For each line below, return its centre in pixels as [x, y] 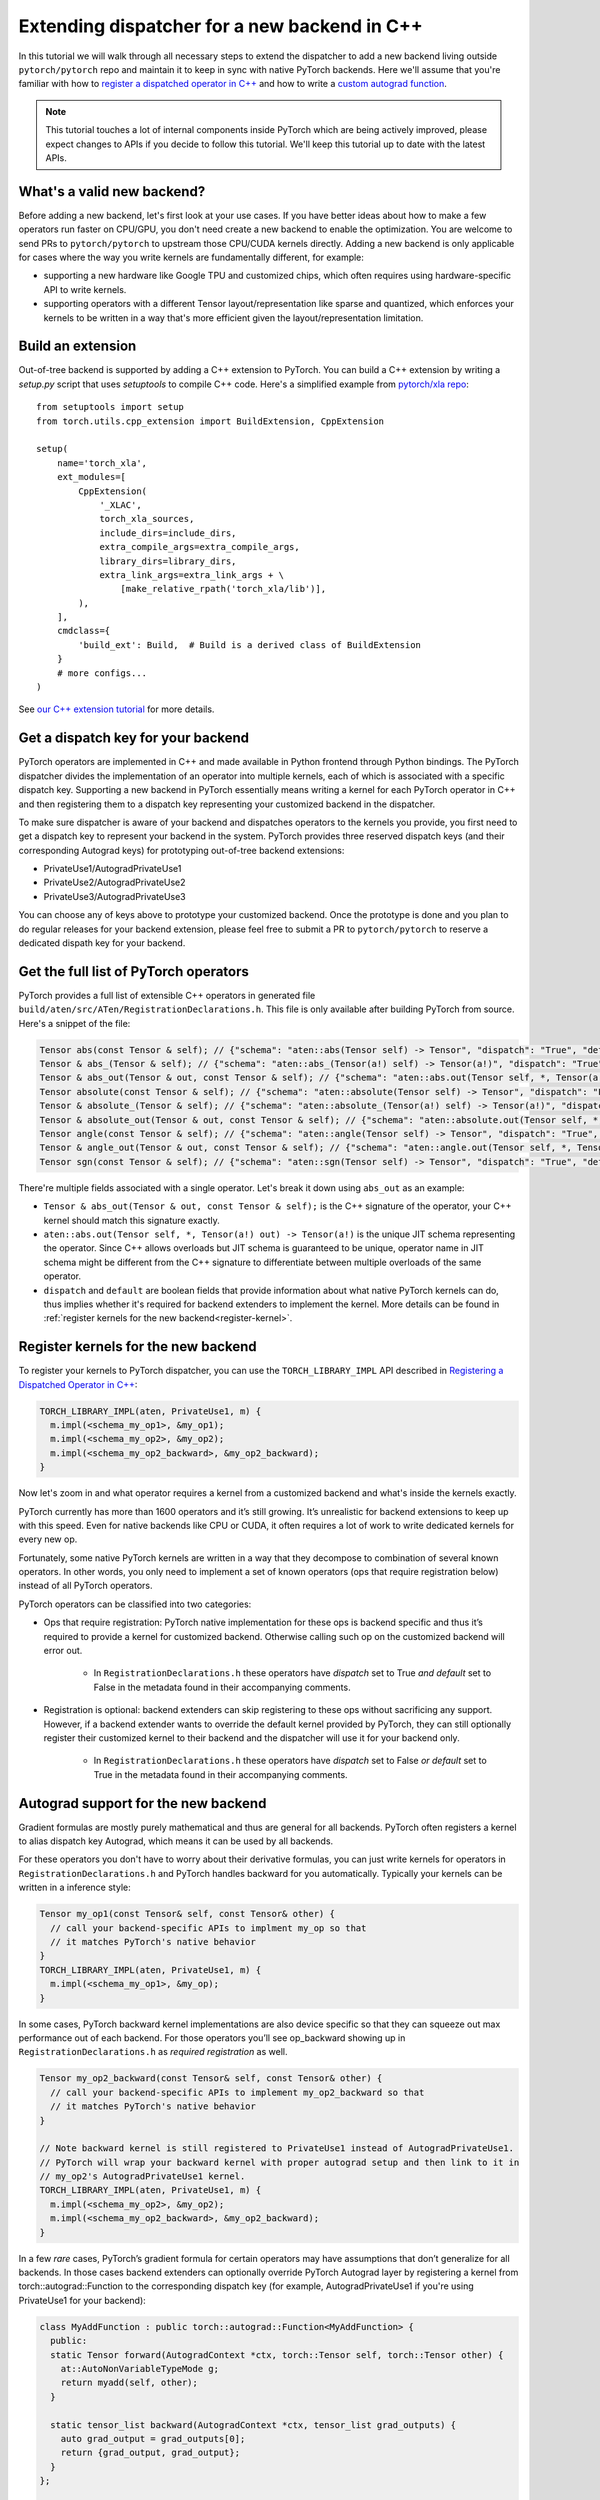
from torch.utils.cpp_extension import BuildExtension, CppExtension [210, 421]
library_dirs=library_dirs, [168, 561]
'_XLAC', [120, 504]
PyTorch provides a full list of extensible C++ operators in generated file [167, 995]
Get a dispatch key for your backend [134, 738]
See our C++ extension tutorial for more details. [116, 709]
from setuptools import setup [110, 407]
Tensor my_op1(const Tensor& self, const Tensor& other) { [187, 1914]
